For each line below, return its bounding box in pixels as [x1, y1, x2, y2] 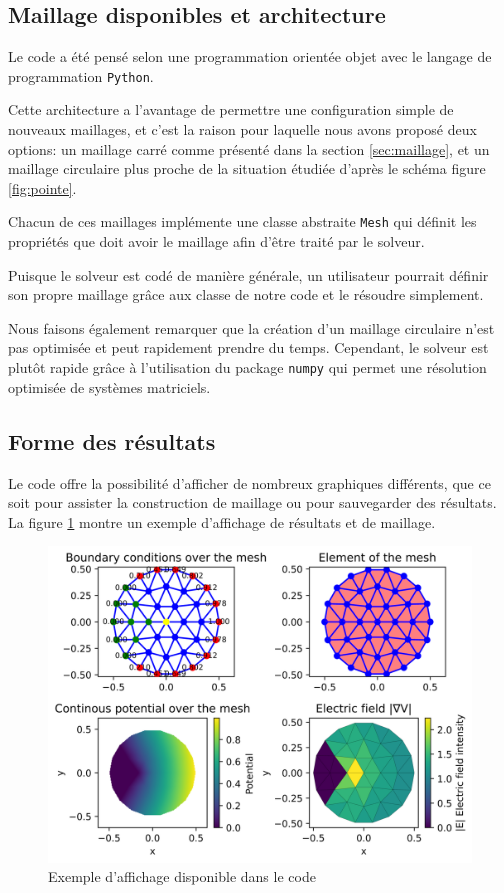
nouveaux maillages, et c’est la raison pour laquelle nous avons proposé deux [8, 119, 477, 140]
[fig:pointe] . [8, 177, 77, 198]
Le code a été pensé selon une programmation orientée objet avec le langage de [8, 46, 492, 67]
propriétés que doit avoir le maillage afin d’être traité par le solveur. [8, 231, 425, 252]
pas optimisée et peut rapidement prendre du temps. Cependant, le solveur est [8, 337, 489, 358]
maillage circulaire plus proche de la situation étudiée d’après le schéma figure [8, 158, 486, 179]
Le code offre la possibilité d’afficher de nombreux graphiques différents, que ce [8, 472, 491, 493]
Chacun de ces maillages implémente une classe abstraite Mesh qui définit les [8, 211, 477, 232]
